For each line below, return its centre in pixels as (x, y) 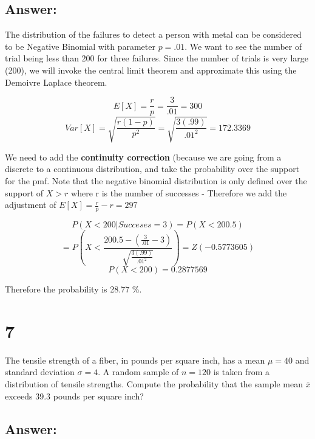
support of (24, 192)
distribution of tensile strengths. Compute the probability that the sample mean (154, 383)
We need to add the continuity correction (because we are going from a (143, 157)
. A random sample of (138, 372)
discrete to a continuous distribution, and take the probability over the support (152, 169)
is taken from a (241, 372)
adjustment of (31, 205)
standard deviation (40, 372)
